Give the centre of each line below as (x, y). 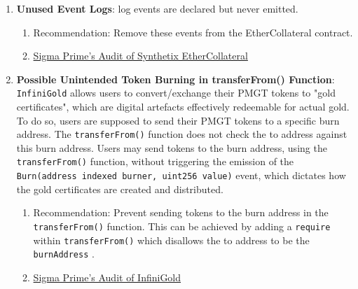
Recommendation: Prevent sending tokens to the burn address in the (181, 212)
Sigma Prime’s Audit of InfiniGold (107, 277)
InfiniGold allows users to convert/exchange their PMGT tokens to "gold (176, 93)
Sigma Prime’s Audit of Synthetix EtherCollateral (140, 56)
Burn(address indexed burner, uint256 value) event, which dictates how (181, 175)
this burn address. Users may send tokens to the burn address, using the (172, 147)
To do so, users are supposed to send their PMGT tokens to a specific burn (178, 120)
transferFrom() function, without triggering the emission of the (155, 161)
